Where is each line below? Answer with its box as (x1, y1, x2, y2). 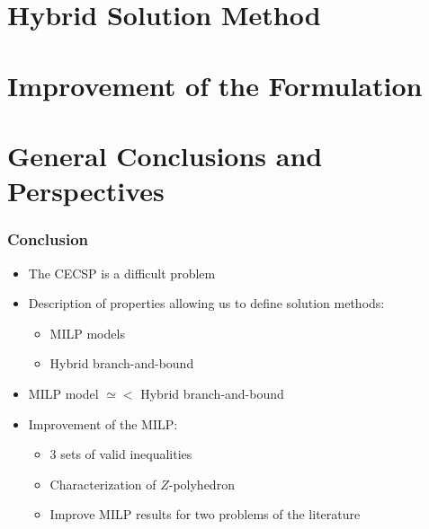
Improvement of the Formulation (7, 66, 423, 103)
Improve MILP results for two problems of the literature (49, 505, 361, 524)
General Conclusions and (7, 137, 323, 173)
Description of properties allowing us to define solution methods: (28, 294, 385, 313)
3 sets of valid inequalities (49, 445, 192, 463)
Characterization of (49, 474, 156, 493)
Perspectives (7, 172, 165, 209)
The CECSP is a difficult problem (28, 263, 216, 282)
